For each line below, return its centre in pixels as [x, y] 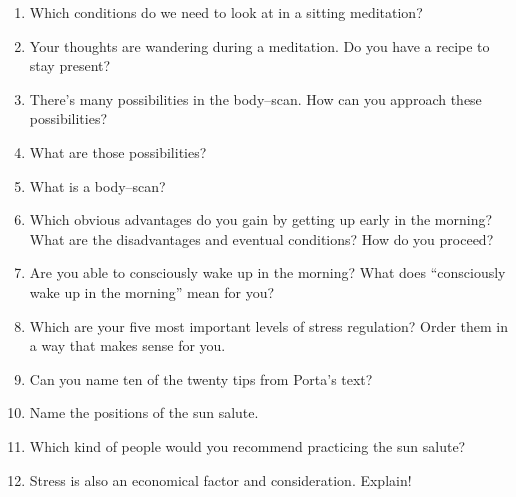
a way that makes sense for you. [127, 345]
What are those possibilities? [118, 151]
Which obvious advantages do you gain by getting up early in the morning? [261, 219]
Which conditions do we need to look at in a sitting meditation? [226, 12]
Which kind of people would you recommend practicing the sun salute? [247, 445]
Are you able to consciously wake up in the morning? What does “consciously [267, 272]
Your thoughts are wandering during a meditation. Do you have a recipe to [259, 45]
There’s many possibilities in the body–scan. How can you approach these [255, 98]
